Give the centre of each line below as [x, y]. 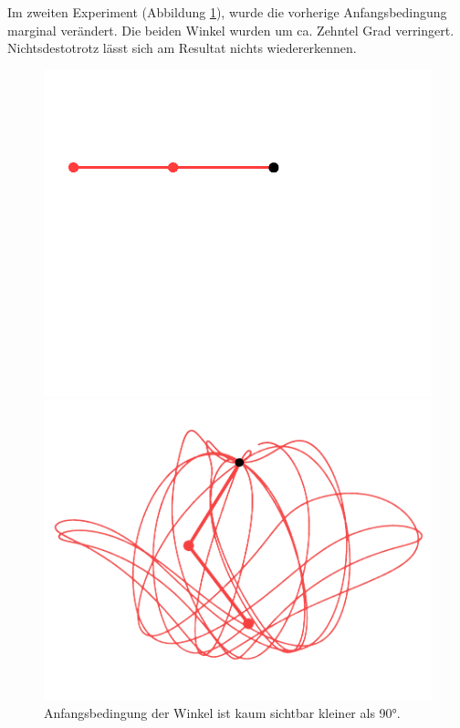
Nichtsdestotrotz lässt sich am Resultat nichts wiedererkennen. [182, 48]
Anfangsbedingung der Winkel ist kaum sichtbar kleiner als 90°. [222, 713]
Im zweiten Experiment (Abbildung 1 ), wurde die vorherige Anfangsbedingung [227, 12]
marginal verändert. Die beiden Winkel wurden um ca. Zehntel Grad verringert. [231, 30]
